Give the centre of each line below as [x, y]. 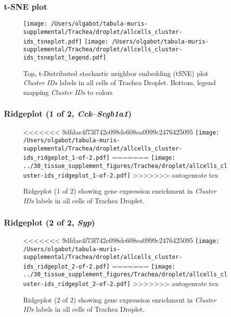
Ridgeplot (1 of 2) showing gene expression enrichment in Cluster [120, 191]
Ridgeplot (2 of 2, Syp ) [50, 222]
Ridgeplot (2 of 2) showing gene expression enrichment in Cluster [120, 299]
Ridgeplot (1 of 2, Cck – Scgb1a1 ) [68, 113]
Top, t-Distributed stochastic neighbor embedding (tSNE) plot [116, 73]
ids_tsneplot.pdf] [53, 41]
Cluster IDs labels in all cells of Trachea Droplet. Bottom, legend [120, 83]
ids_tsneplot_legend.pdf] [65, 57]
